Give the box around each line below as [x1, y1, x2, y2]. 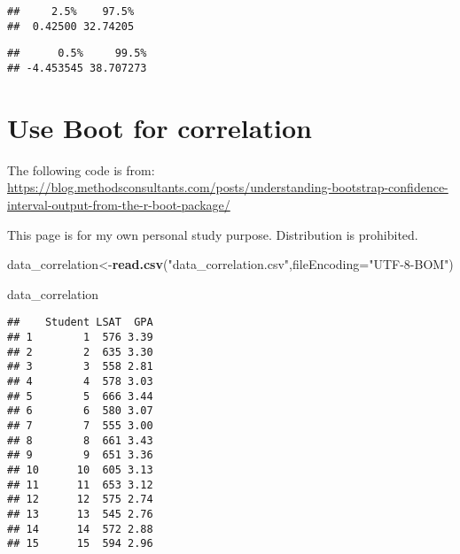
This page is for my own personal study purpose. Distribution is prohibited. [7, 225, 418, 243]
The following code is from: [7, 160, 155, 179]
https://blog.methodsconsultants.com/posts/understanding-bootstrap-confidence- [7, 178, 448, 196]
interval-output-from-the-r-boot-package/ [7, 195, 230, 213]
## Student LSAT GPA [7, 316, 153, 329]
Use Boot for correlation [7, 109, 312, 145]
